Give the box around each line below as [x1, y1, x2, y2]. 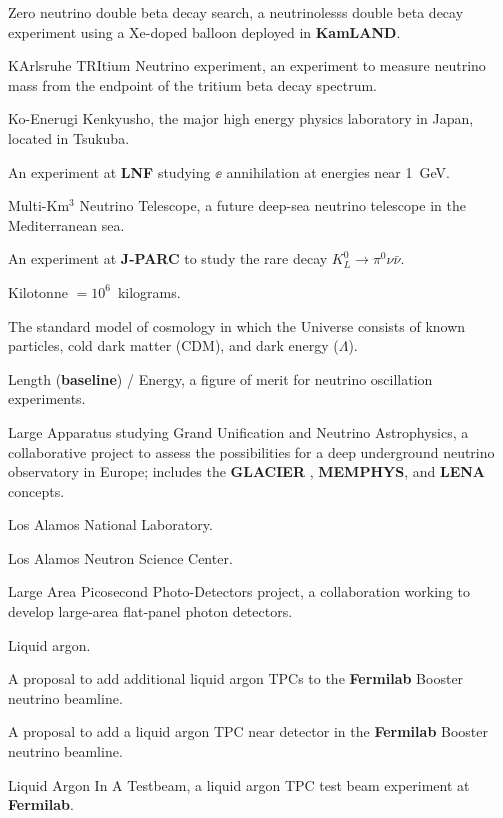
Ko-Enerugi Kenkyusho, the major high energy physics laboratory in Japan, [8, 108, 474, 129]
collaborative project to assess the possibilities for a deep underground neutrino [8, 441, 495, 462]
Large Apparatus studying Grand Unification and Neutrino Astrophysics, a [8, 421, 469, 442]
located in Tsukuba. [8, 127, 130, 148]
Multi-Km [8, 195, 70, 216]
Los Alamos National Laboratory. [8, 514, 213, 535]
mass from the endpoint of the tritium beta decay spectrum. [8, 74, 378, 95]
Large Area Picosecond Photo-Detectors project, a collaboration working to [8, 581, 470, 602]
